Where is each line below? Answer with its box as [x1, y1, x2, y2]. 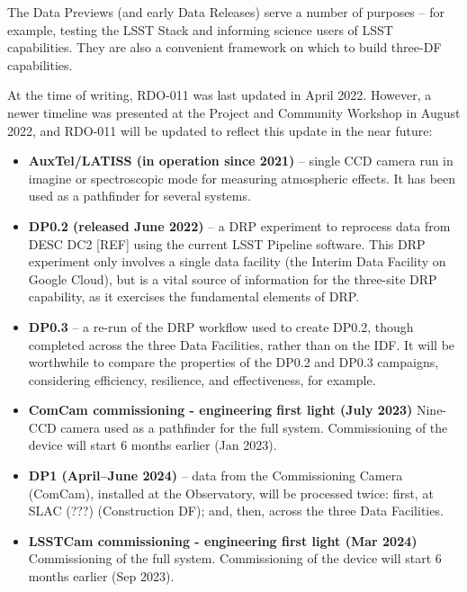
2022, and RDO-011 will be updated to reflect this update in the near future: [7, 121, 433, 139]
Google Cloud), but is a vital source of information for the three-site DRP [28, 269, 437, 288]
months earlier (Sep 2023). [28, 567, 175, 586]
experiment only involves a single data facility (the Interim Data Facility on [28, 252, 446, 271]
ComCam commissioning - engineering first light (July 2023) [28, 400, 413, 419]
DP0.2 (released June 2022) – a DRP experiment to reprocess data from [28, 216, 451, 235]
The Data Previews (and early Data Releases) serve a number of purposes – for [7, 3, 445, 21]
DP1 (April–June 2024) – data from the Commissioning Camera [28, 466, 403, 485]
